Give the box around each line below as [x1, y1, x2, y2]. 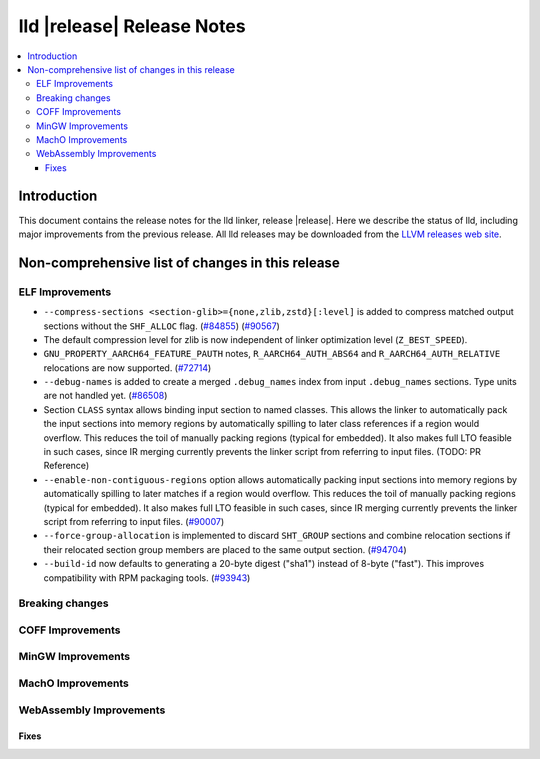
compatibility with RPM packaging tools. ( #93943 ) [43, 571, 251, 584]
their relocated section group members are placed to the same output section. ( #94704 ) [43, 543, 407, 555]
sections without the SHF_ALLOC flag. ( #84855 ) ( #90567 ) [43, 320, 280, 332]
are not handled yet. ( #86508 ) [43, 390, 168, 402]
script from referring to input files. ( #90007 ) [43, 515, 225, 527]
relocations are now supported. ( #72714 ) [43, 361, 212, 374]
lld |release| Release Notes [18, 15, 246, 37]
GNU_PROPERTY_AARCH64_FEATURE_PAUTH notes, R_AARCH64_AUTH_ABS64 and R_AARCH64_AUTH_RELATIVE [43, 348, 501, 360]
